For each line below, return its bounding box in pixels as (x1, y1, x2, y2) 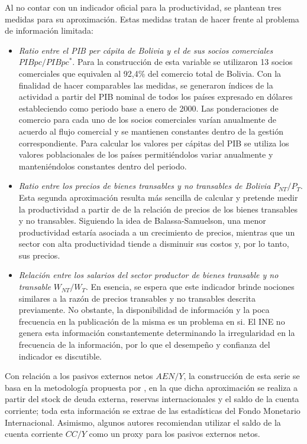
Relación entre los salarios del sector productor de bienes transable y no (18, 269, 279, 281)
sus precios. (18, 249, 60, 261)
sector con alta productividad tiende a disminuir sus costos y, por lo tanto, (18, 237, 289, 250)
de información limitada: (5, 24, 93, 37)
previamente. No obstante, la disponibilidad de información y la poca (18, 303, 270, 316)
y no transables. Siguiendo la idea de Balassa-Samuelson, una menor (18, 214, 266, 227)
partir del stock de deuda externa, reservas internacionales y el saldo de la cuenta (5, 393, 299, 405)
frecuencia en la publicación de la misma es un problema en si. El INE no (18, 315, 285, 327)
